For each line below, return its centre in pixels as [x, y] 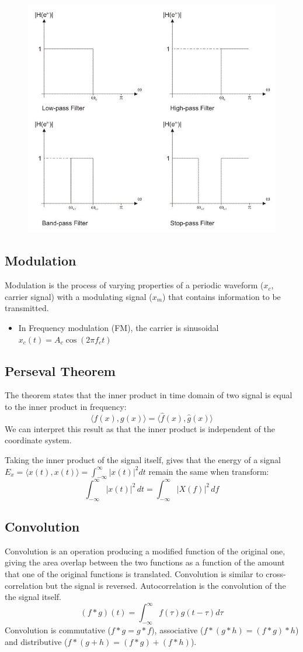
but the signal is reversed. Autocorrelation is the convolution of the [166, 585]
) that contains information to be [222, 296]
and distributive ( [36, 641]
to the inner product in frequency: [66, 406]
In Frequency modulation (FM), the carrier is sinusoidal [119, 327]
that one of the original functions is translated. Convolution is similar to [134, 574]
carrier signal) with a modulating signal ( [79, 296]
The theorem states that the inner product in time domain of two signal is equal [149, 395]
